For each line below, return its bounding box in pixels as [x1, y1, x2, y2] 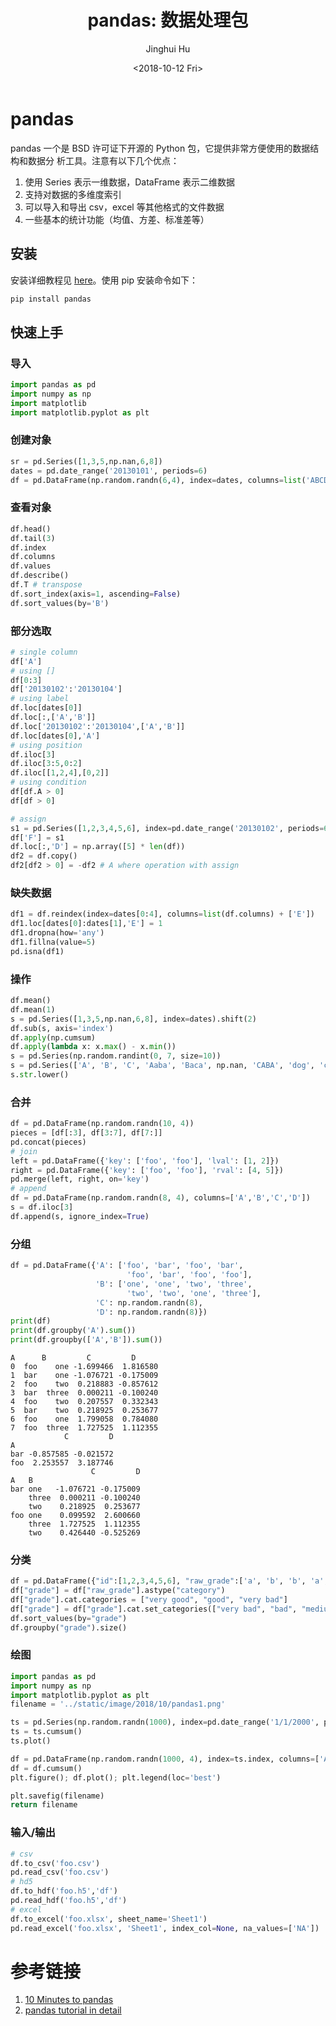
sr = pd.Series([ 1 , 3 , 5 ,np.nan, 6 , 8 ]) [10, 456, 163, 466]
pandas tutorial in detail [24, 2004, 122, 2016]
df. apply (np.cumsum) [10, 1032, 97, 1043]
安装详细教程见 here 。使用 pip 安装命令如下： [10, 274, 198, 286]
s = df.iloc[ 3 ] [10, 1202, 74, 1213]
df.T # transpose [10, 580, 83, 590]
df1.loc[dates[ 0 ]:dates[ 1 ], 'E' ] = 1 [10, 919, 163, 929]
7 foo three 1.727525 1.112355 [10, 1423, 159, 1433]
